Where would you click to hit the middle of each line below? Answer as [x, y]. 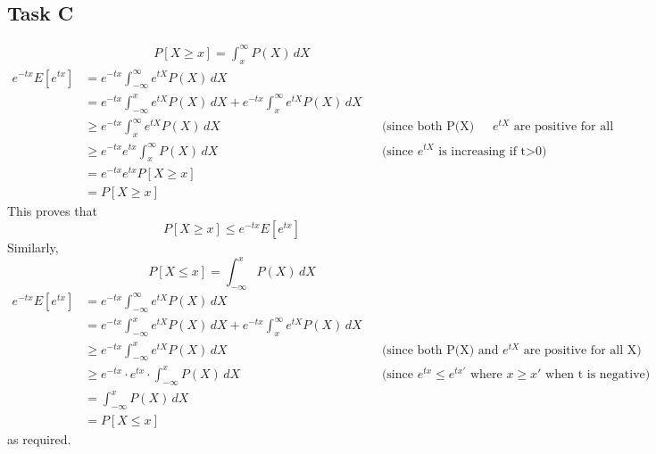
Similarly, [33, 248]
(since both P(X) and [440, 350]
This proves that [52, 211]
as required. [39, 439]
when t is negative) [598, 374]
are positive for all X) [582, 350]
